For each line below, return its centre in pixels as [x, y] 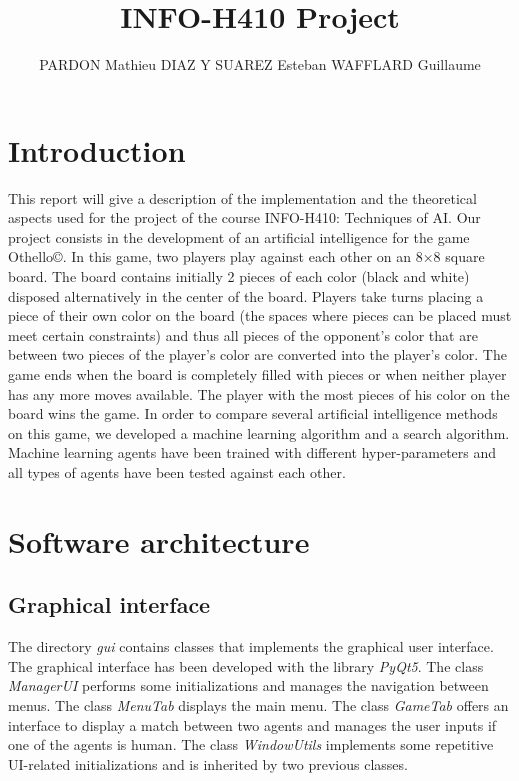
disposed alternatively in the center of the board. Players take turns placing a [246, 295]
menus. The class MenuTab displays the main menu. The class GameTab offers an [258, 704]
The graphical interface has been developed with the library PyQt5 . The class [246, 665]
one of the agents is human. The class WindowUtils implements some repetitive [251, 744]
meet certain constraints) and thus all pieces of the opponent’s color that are [243, 334]
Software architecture [159, 540]
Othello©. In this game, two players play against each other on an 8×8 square [246, 256]
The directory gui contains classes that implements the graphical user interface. [251, 646]
